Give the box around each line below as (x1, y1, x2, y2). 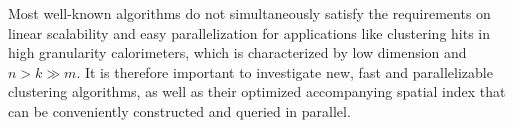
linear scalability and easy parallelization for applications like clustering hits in (8, 22, 491, 43)
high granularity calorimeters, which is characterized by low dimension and (8, 42, 467, 63)
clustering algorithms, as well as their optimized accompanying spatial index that (8, 81, 506, 102)
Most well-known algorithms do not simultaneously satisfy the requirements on (8, 3, 491, 23)
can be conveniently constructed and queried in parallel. (8, 100, 351, 121)
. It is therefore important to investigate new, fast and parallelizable (76, 61, 493, 82)
